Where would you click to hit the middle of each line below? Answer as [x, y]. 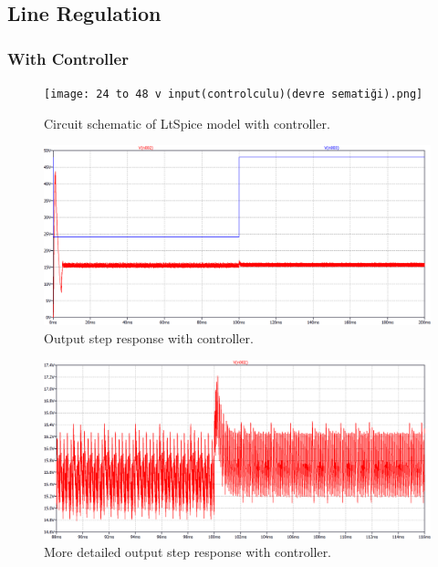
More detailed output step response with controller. [188, 552]
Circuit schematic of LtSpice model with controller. [187, 123]
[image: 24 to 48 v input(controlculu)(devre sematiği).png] [234, 94]
